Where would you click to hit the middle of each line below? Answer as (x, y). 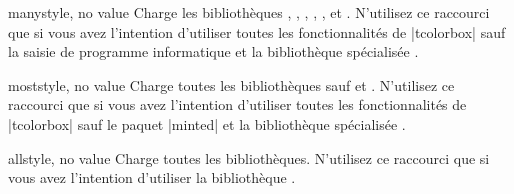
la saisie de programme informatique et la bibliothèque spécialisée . (213, 51)
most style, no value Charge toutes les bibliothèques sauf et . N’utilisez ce (231, 84)
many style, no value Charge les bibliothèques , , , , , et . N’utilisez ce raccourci (249, 12)
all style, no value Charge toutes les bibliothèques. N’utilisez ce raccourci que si (249, 157)
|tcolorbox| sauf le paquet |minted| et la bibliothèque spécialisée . (207, 123)
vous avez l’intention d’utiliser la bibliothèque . (152, 177)
